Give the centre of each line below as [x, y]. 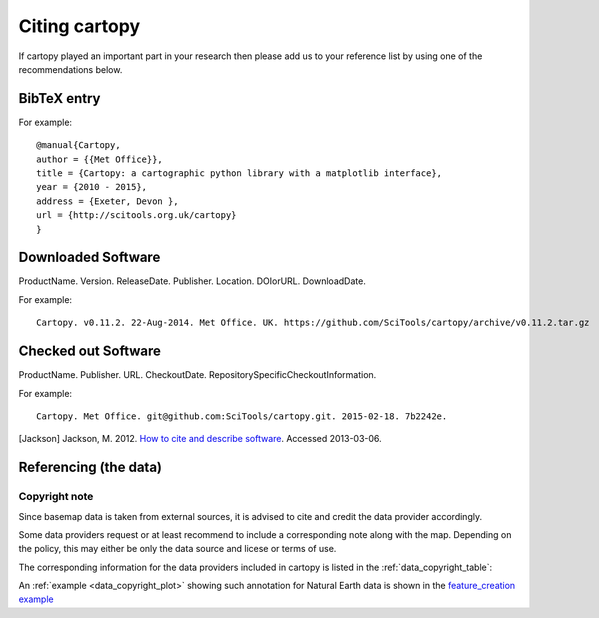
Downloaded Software [89, 257]
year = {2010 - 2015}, [92, 187]
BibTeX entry [59, 98]
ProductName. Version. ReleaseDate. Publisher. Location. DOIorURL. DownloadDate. [192, 281]
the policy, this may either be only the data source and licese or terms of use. [177, 549]
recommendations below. [70, 69]
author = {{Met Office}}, [100, 159]
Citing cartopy [79, 26]
